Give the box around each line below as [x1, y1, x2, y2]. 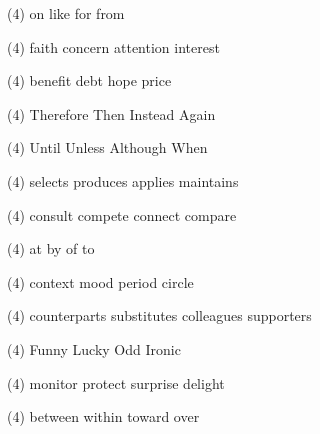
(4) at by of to [7, 238, 95, 259]
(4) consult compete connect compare [7, 204, 237, 225]
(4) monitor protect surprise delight [7, 372, 225, 393]
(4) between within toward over [7, 406, 200, 427]
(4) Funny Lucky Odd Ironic [7, 338, 181, 359]
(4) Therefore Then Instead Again [7, 103, 216, 124]
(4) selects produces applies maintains [7, 170, 239, 191]
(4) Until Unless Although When [7, 137, 208, 158]
